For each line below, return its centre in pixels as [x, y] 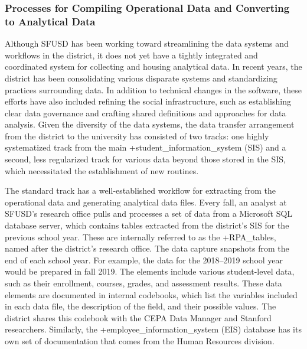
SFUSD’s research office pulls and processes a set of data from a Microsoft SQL [149, 213]
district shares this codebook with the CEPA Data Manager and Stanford [138, 317]
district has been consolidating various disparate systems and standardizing [141, 78]
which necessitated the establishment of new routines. [102, 170]
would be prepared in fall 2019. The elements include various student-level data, [150, 271]
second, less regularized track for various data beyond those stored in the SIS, [145, 159]
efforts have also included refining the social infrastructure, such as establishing [148, 101]
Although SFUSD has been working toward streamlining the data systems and [147, 43]
